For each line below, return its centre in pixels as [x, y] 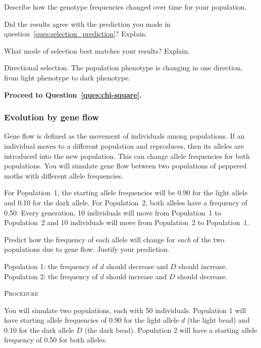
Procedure [21, 293]
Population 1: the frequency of [51, 266]
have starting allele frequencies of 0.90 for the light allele [92, 320]
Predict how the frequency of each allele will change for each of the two [114, 239]
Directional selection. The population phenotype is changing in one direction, [123, 68]
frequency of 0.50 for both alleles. [56, 340]
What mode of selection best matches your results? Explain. [97, 50]
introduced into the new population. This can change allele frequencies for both [127, 156]
